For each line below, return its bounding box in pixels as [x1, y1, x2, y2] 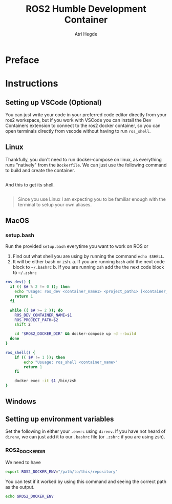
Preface [5, 54, 39, 66]
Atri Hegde [74, 31, 98, 37]
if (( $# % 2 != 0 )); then [10, 284, 70, 289]
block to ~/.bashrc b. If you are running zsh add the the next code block [12, 264, 164, 270]
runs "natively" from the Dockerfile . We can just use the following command [5, 162, 167, 168]
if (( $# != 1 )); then [14, 354, 66, 360]
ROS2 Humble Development [25, 3, 147, 15]
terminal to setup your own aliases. [17, 201, 92, 207]
